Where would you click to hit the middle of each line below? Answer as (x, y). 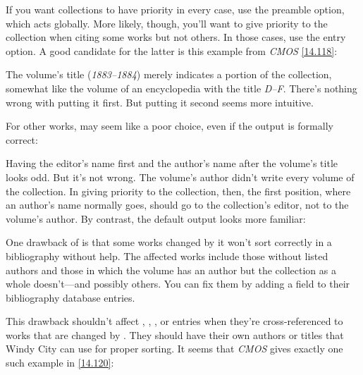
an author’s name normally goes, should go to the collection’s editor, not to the (177, 205)
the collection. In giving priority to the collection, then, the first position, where (178, 191)
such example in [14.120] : (60, 363)
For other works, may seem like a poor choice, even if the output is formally (170, 126)
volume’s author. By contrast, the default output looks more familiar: (156, 218)
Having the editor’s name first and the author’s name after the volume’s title (172, 163)
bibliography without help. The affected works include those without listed (167, 256)
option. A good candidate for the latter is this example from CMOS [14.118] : (172, 50)
